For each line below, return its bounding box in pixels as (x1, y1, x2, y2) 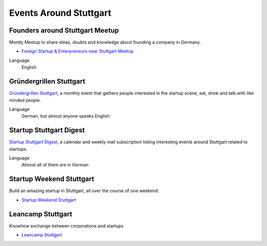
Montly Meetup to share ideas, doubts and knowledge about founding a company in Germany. (9, 40, 201, 45)
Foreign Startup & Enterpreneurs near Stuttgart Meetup (21, 48, 134, 54)
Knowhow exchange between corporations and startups (9, 223, 124, 229)
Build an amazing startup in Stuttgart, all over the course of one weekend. (9, 188, 159, 194)
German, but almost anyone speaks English (21, 113, 110, 119)
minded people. (9, 97, 42, 103)
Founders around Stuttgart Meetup (9, 26, 119, 35)
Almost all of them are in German (21, 162, 89, 168)
